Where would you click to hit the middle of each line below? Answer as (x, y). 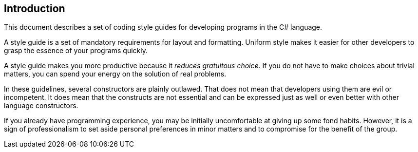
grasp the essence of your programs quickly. (76, 51)
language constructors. (41, 106)
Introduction (35, 9)
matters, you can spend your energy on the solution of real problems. (115, 74)
